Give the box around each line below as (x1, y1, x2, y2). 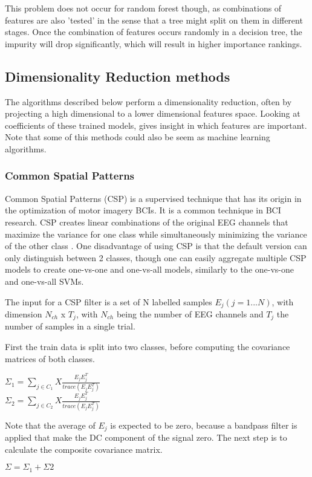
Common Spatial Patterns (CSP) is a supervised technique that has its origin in (5, 192, 302, 204)
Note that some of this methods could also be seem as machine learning (5, 131, 270, 143)
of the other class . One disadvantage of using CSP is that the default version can (5, 239, 307, 252)
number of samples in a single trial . (5, 320, 135, 333)
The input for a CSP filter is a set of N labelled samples (5, 295, 212, 308)
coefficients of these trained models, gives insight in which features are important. (5, 118, 307, 131)
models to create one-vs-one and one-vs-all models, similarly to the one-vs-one (5, 263, 294, 276)
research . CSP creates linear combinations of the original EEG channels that (5, 215, 288, 228)
